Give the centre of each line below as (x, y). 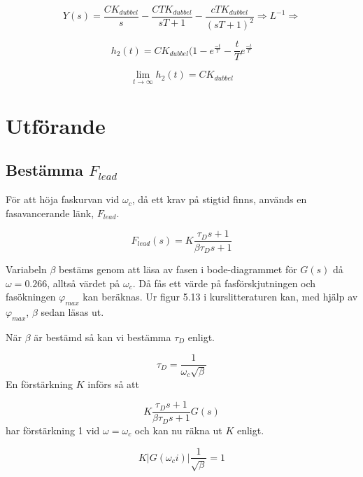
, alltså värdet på (84, 283)
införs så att (113, 383)
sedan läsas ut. (72, 311)
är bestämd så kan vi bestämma (102, 337)
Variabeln (26, 269)
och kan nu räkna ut (178, 430)
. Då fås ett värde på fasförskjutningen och (224, 283)
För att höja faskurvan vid (63, 199)
